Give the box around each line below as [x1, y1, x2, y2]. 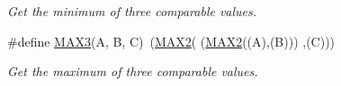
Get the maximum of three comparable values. [7, 62, 258, 81]
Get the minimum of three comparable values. [7, 2, 257, 20]
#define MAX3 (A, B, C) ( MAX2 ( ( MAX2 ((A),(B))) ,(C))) [7, 31, 336, 50]
